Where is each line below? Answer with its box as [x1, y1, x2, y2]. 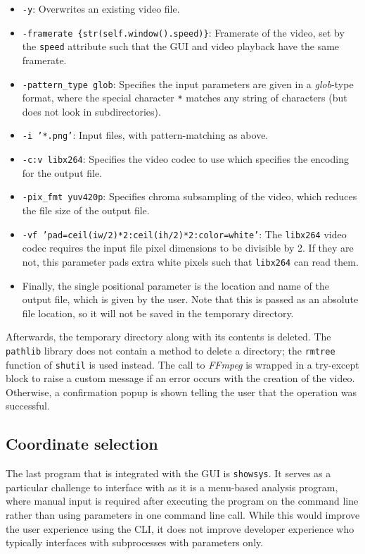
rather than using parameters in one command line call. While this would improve [6, 507, 360, 522]
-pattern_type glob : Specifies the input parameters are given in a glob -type [22, 76, 354, 91]
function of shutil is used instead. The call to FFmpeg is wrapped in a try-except [6, 357, 359, 371]
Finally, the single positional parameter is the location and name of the [22, 278, 329, 293]
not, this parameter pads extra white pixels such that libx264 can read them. [22, 254, 359, 269]
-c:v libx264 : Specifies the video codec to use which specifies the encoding [22, 152, 349, 166]
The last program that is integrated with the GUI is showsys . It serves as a [6, 466, 331, 481]
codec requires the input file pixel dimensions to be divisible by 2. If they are [22, 240, 354, 255]
